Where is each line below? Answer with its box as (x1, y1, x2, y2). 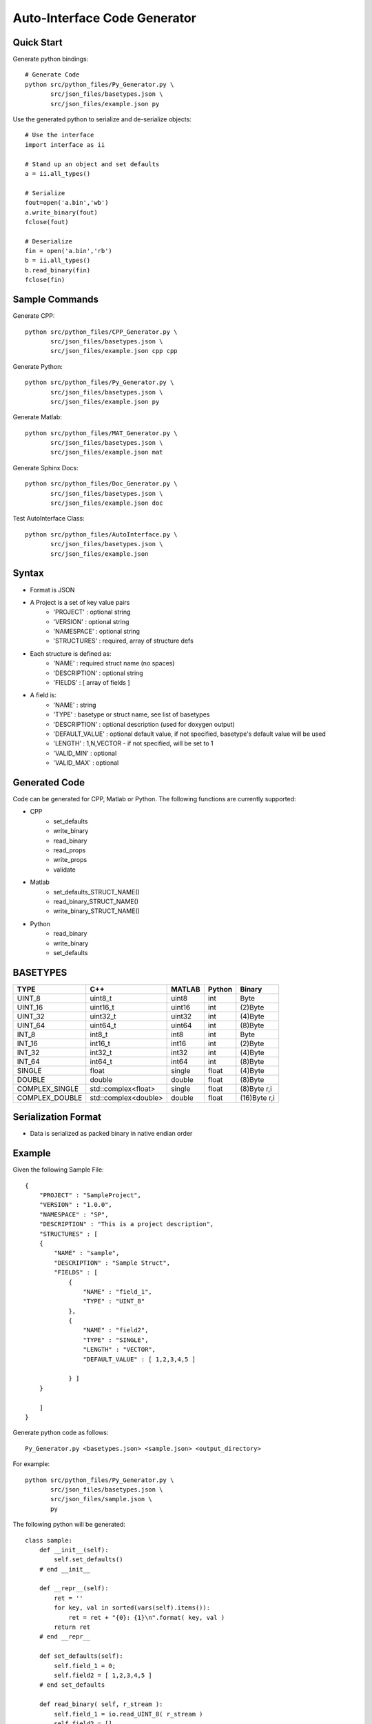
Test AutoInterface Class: (12, 514, 85, 523)
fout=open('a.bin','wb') (25, 199, 109, 207)
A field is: (30, 691, 57, 699)
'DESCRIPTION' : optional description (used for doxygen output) (53, 720, 236, 728)
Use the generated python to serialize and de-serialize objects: (12, 115, 192, 123)
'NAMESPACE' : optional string (53, 628, 141, 636)
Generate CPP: (12, 312, 55, 320)
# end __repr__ (39, 1633, 91, 1641)
